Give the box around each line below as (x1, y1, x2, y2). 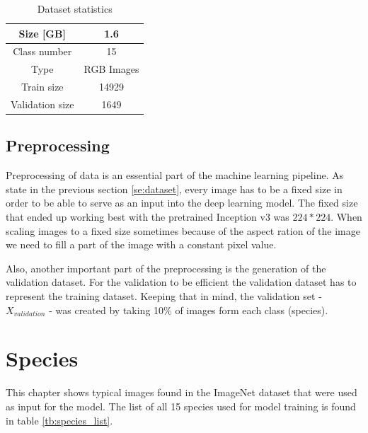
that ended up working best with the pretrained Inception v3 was (6, 209, 289, 224)
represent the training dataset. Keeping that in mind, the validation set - (6, 289, 322, 304)
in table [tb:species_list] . (6, 412, 113, 427)
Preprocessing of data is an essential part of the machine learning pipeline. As (6, 168, 344, 183)
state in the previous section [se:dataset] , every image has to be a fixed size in (6, 181, 343, 196)
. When (330, 209, 362, 224)
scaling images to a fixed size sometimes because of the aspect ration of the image (6, 223, 360, 238)
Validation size (11, 96, 74, 111)
